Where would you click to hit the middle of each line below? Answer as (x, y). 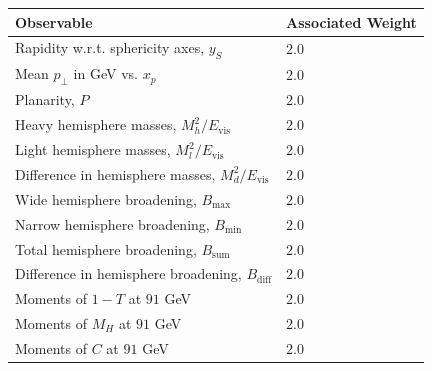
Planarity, (45, 99)
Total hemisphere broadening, (106, 248)
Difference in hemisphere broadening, (128, 273)
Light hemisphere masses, (93, 149)
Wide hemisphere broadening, (106, 198)
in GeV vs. (105, 73)
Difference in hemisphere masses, (115, 173)
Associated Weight (351, 21)
